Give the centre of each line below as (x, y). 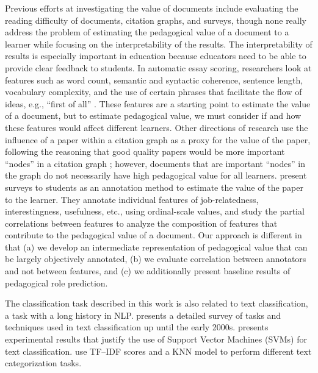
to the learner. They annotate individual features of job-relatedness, (132, 199)
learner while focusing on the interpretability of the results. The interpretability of (159, 44)
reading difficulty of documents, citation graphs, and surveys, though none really (156, 20)
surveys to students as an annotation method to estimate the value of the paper (154, 187)
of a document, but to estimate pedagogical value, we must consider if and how (153, 115)
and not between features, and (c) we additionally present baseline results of (148, 271)
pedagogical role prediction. (56, 282)
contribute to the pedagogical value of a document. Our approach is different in (154, 235)
